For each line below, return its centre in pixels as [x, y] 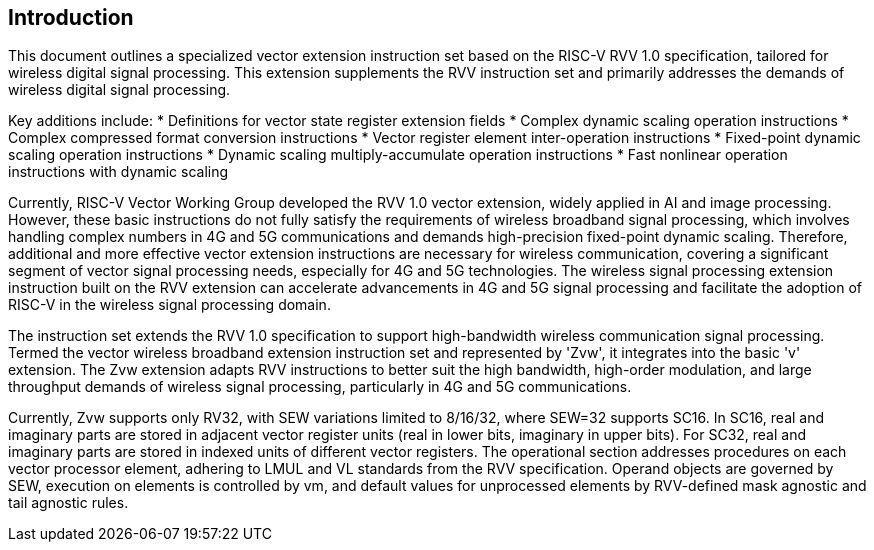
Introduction [71, 17]
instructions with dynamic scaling [118, 172]
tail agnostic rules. [68, 503]
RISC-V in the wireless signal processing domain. [169, 305]
